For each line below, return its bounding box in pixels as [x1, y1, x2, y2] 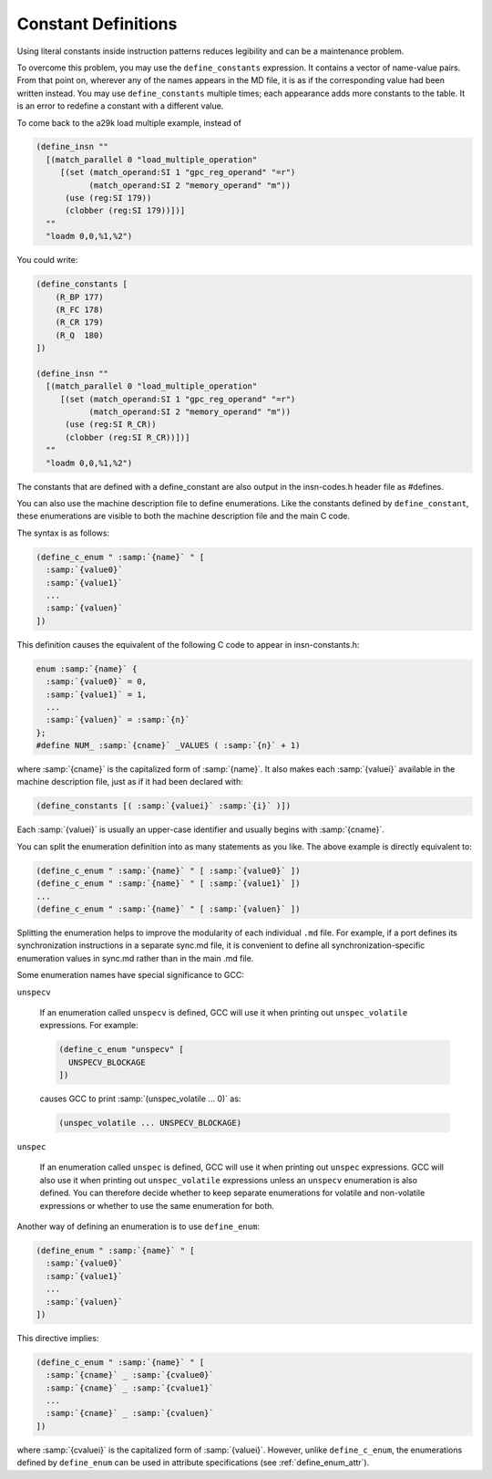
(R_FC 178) [55, 304, 104, 315]
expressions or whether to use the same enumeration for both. [39, 1200, 275, 1211]
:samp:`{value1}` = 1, [46, 689, 148, 700]
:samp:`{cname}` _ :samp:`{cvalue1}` [46, 1382, 214, 1393]
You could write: [16, 255, 78, 266]
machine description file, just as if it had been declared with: [16, 776, 243, 787]
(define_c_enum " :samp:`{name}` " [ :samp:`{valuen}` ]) [36, 903, 301, 914]
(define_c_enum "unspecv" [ [58, 1045, 184, 1055]
